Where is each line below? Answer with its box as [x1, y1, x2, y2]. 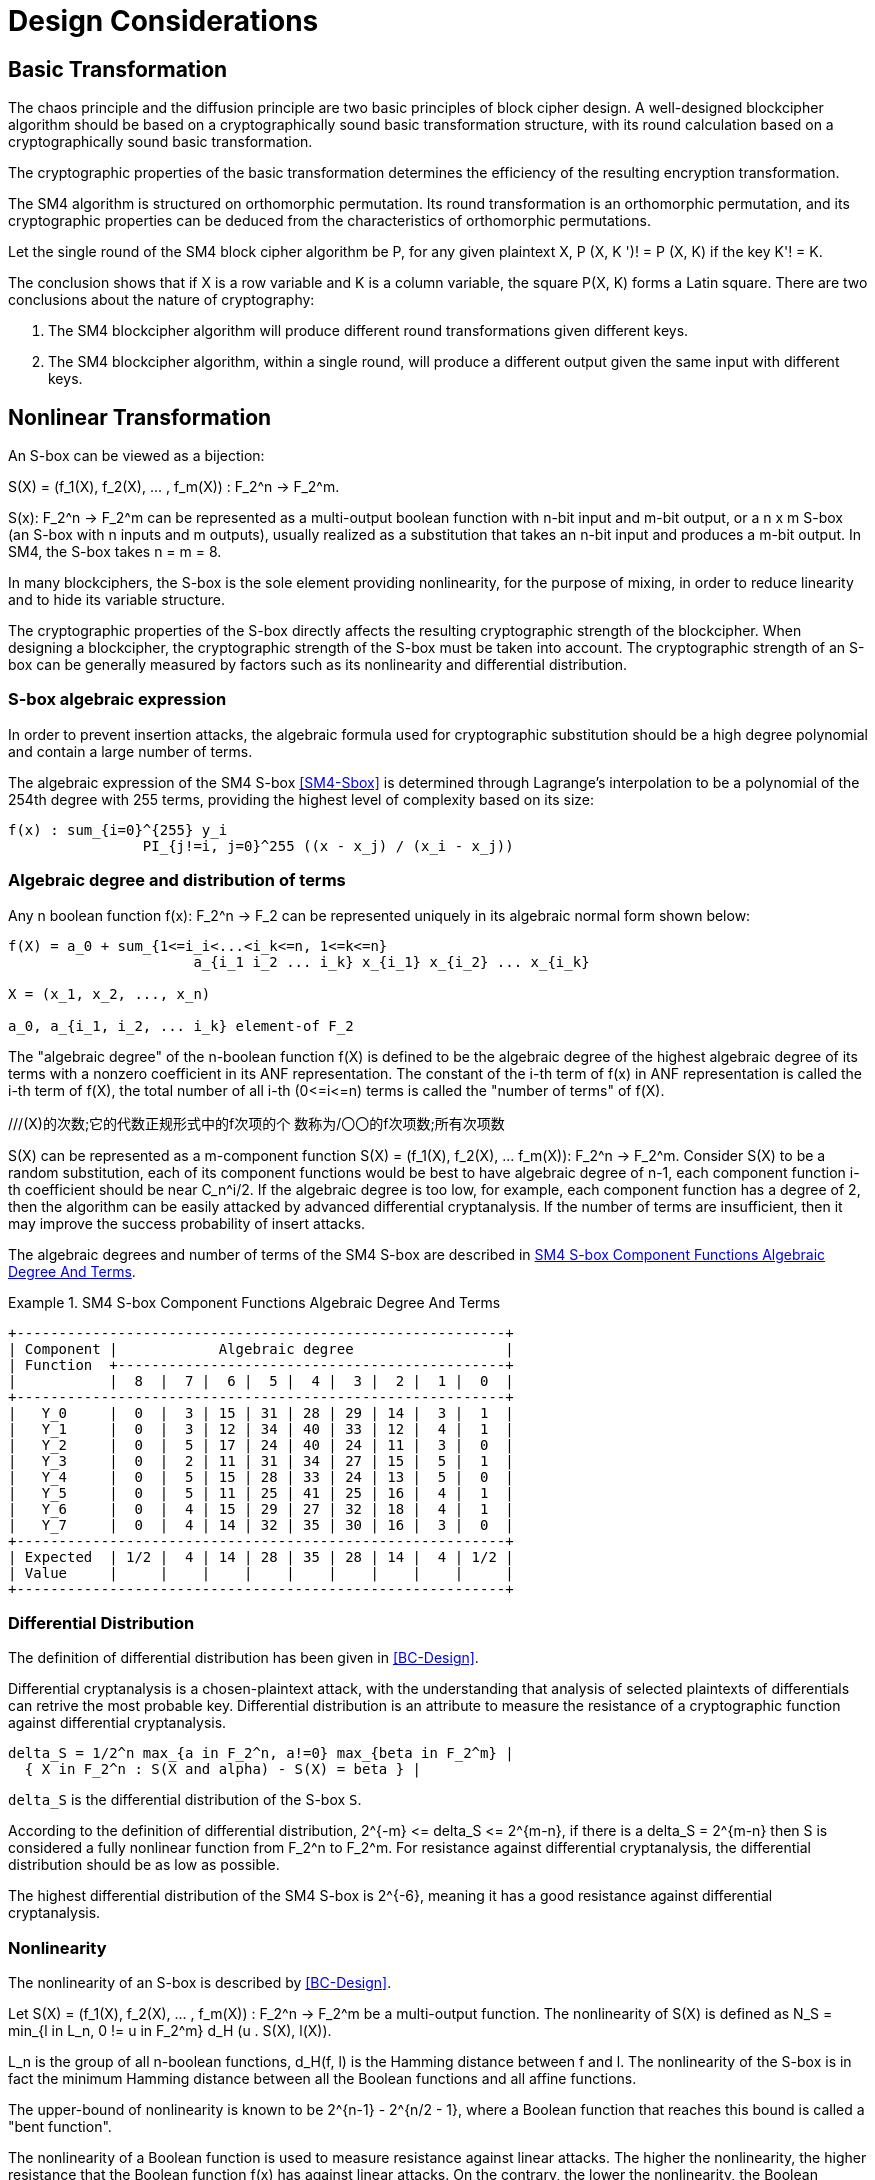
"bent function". [8, 2118, 112, 2136]
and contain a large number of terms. [8, 742, 253, 760]
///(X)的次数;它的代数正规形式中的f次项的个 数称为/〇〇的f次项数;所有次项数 [8, 1114, 505, 1132]
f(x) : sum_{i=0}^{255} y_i [8, 821, 228, 838]
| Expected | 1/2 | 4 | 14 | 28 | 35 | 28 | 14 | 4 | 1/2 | [8, 1548, 514, 1565]
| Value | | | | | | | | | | [8, 1564, 514, 1581]
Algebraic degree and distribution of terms [8, 870, 346, 891]
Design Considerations [8, 4, 319, 38]
